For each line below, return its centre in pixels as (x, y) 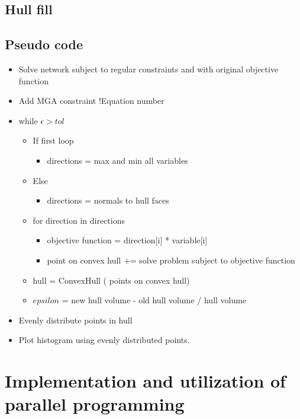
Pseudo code (44, 44)
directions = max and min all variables (117, 160)
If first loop (53, 140)
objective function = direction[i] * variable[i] (127, 240)
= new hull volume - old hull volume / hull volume (154, 300)
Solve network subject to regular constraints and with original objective (149, 69)
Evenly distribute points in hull (75, 320)
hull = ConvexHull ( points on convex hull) (111, 280)
